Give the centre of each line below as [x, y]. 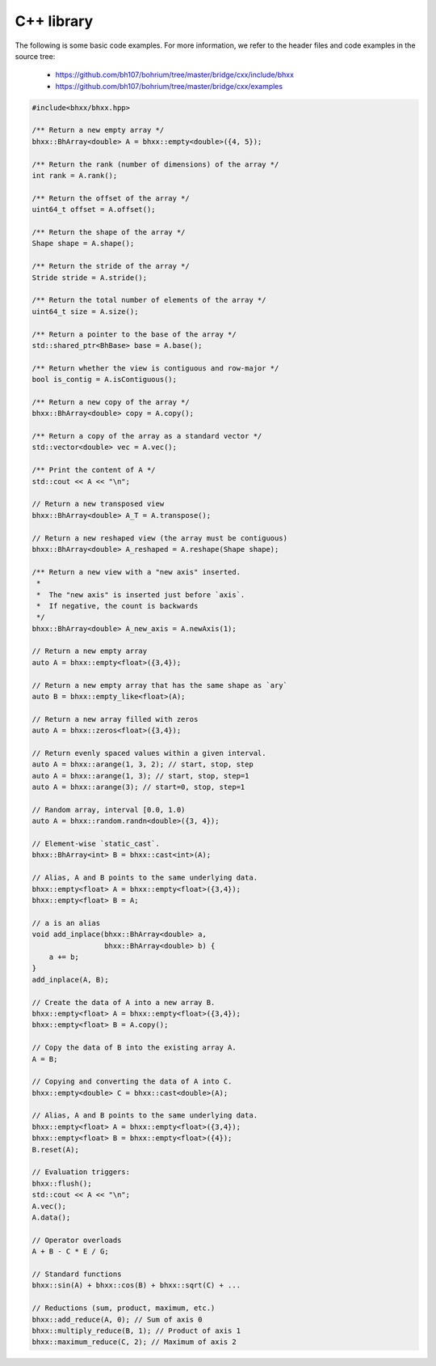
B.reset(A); [56, 1150]
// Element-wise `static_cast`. [96, 844]
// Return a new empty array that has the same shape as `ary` [160, 685]
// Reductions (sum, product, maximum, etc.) [124, 1308]
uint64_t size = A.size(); [85, 311]
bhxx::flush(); [62, 1183]
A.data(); [51, 1217]
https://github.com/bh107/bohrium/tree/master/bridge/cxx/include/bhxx [175, 75]
